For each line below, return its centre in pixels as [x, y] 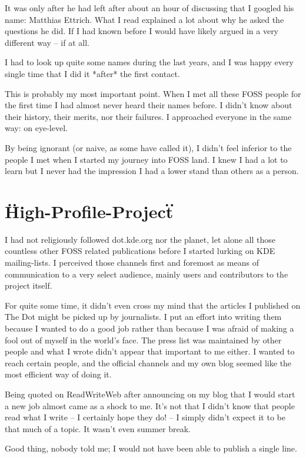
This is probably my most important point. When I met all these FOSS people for [153, 93]
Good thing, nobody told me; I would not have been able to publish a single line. [151, 448]
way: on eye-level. [36, 128]
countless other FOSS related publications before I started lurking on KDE [140, 251]
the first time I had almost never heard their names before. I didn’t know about [149, 105]
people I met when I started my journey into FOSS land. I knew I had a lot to [146, 159]
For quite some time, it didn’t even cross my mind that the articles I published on [153, 305]
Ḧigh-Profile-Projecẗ [89, 211]
